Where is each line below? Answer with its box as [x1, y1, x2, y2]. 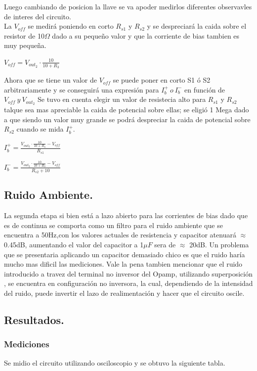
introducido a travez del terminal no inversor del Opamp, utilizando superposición [4, 268, 253, 278]
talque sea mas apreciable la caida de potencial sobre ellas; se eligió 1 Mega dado [4, 104, 249, 115]
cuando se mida [16, 124, 64, 134]
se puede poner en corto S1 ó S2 [113, 75, 211, 85]
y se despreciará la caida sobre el [147, 21, 247, 31]
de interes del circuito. [4, 11, 71, 21]
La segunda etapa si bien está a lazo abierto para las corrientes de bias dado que [4, 210, 248, 221]
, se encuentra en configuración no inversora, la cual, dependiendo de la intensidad [4, 278, 253, 288]
